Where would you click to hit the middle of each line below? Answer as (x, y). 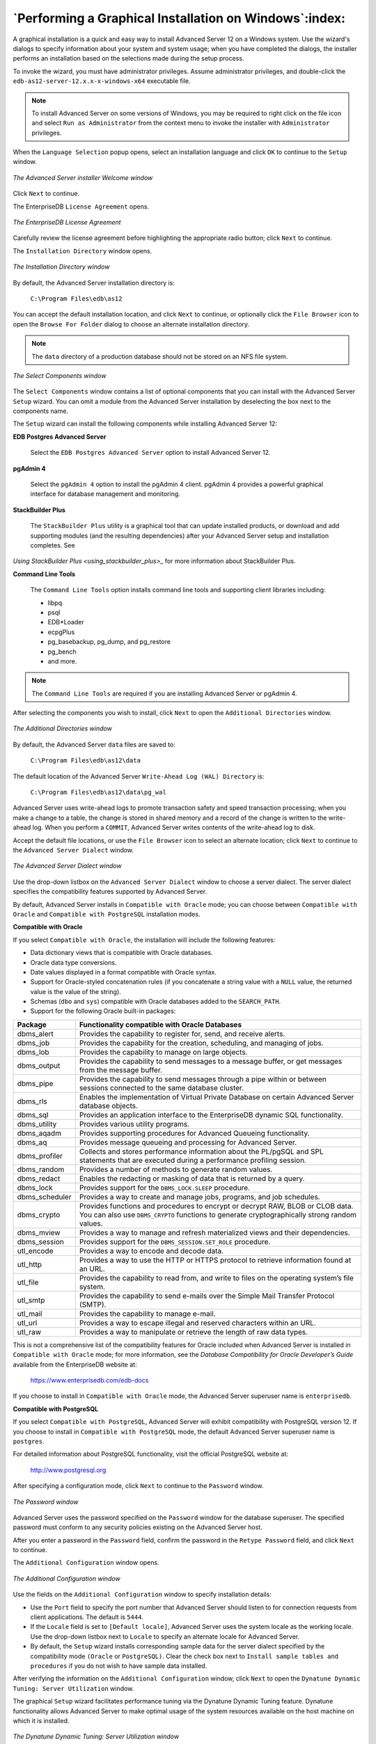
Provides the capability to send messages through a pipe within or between (203, 1079)
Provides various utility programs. (134, 1124)
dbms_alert (35, 1034)
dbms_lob (33, 1052)
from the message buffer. (121, 1069)
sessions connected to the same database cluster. (161, 1088)
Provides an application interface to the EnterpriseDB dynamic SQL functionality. (211, 1115)
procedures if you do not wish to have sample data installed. (119, 1666)
